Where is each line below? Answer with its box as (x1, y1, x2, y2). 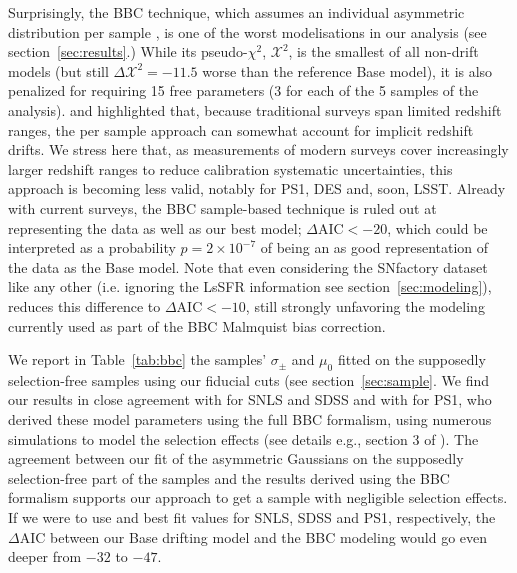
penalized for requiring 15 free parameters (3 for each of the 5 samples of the (8, 80, 479, 101)
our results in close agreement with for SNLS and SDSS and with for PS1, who (8, 389, 492, 410)
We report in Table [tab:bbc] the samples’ (8, 349, 267, 370)
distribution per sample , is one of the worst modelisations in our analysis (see (8, 21, 487, 42)
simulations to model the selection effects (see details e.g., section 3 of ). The (8, 428, 479, 449)
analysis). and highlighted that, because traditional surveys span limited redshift (8, 99, 502, 120)
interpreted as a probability (8, 237, 176, 258)
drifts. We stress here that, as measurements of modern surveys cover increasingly (8, 139, 509, 160)
